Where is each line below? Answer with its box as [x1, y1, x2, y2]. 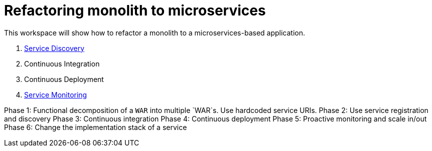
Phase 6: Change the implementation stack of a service [4, 122, 187, 131]
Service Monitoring [24, 90, 87, 99]
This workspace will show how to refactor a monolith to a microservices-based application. [4, 28, 306, 37]
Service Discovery [24, 43, 85, 52]
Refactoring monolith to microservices [4, 2, 266, 19]
